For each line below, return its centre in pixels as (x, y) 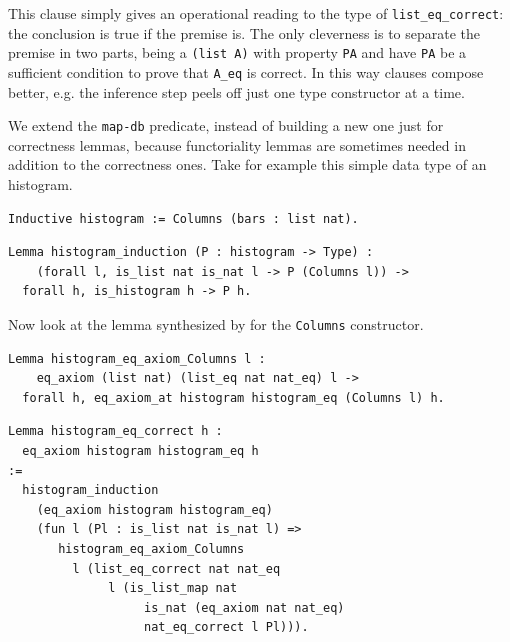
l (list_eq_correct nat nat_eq (176, 568)
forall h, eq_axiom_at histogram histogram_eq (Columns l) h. (233, 397)
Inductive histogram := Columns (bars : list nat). (183, 218)
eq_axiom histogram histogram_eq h (140, 451)
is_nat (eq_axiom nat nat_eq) (244, 607)
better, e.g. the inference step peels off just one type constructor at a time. (236, 91)
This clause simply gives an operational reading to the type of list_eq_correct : (256, 13)
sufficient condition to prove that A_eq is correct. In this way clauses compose (246, 71)
